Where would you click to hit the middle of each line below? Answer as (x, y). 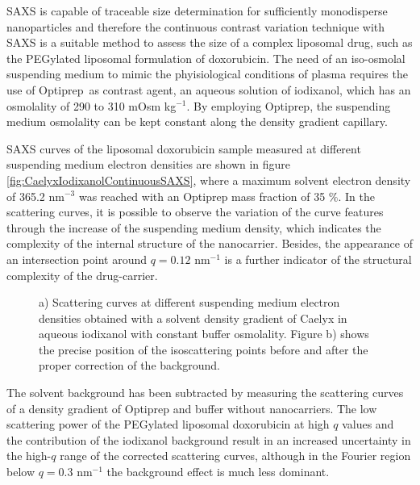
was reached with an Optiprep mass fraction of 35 (202, 196)
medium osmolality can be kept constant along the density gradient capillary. (197, 121)
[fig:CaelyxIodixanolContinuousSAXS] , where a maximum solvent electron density (209, 180)
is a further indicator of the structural (318, 259)
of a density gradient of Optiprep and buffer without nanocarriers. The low (192, 408)
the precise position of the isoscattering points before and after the (204, 349)
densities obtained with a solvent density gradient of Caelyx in (193, 318)
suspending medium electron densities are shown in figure (149, 164)
